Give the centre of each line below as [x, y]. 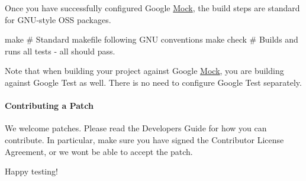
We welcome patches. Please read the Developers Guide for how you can [136, 128]
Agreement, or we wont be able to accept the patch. [99, 151]
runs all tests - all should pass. [60, 51]
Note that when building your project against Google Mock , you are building [144, 71]
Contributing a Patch [49, 106]
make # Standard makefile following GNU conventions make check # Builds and [152, 39]
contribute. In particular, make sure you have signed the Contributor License [144, 139]
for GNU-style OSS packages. [58, 19]
